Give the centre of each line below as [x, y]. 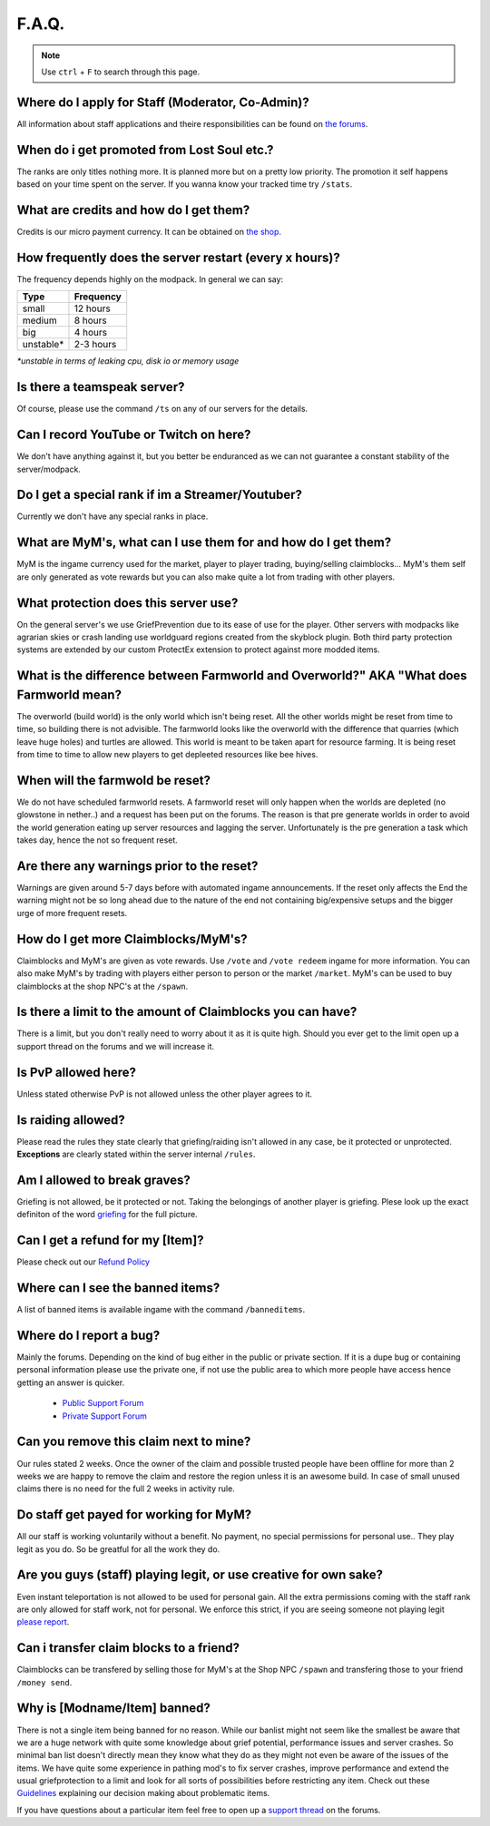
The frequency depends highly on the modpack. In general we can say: [150, 279]
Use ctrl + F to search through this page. [121, 72]
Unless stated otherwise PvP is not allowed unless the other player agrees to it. [165, 1094]
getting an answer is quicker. [71, 1382]
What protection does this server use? [127, 603]
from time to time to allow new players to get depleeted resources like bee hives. [167, 755]
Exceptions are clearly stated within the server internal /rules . [136, 1154]
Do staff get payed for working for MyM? [134, 1515]
